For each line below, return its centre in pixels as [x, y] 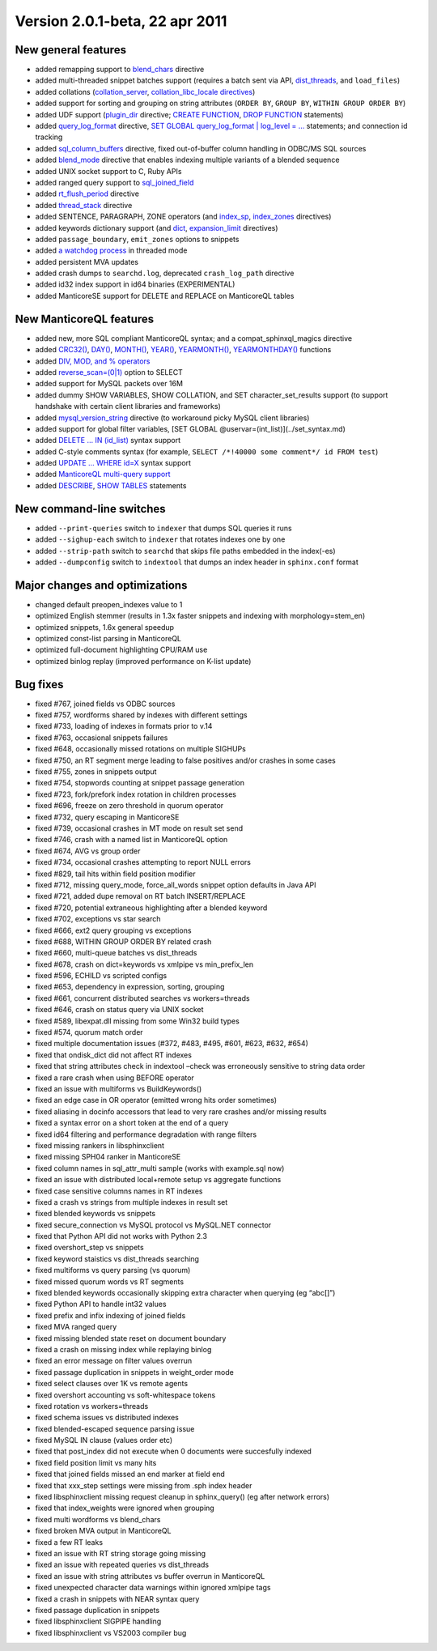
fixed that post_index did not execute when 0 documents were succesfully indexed [173, 1451]
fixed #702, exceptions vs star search [98, 919]
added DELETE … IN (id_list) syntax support [108, 440]
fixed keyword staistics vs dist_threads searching [117, 1258]
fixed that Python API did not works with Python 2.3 [121, 1236]
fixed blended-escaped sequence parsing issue [115, 1428]
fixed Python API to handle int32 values [101, 1304]
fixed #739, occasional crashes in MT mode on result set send [139, 828]
